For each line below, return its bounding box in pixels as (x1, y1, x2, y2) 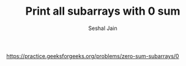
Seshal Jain (88, 24, 117, 32)
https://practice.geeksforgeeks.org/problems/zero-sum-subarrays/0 (6, 52, 179, 59)
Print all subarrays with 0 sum (25, 4, 180, 18)
